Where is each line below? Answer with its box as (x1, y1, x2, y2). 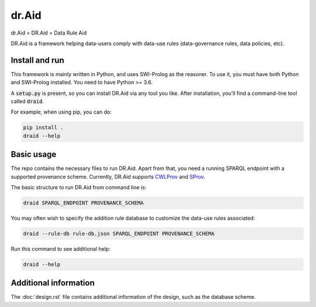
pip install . (23, 124, 64, 131)
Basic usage (11, 149, 57, 159)
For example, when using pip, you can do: (11, 108, 112, 115)
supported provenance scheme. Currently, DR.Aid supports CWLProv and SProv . (11, 173, 205, 180)
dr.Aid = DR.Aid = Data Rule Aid (11, 29, 87, 36)
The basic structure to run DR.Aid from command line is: (11, 184, 146, 191)
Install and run (11, 55, 64, 65)
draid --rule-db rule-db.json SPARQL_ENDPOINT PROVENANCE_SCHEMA (23, 230, 215, 237)
